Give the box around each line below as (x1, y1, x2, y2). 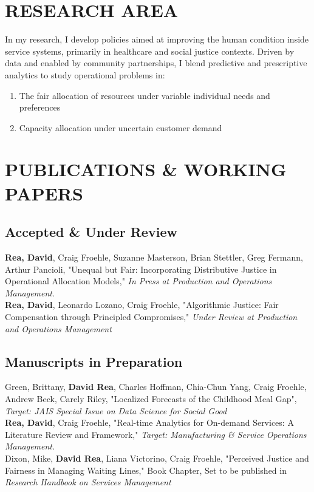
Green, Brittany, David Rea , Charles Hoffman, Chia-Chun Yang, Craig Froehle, (5, 380, 307, 393)
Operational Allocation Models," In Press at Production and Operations (5, 275, 272, 287)
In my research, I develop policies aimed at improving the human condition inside (5, 33, 309, 46)
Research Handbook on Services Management (5, 476, 171, 488)
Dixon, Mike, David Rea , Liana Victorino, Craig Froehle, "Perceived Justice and (5, 451, 309, 464)
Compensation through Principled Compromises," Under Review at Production (5, 310, 298, 323)
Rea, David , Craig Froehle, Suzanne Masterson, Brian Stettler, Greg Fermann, (5, 251, 303, 264)
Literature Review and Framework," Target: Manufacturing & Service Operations (5, 428, 307, 440)
